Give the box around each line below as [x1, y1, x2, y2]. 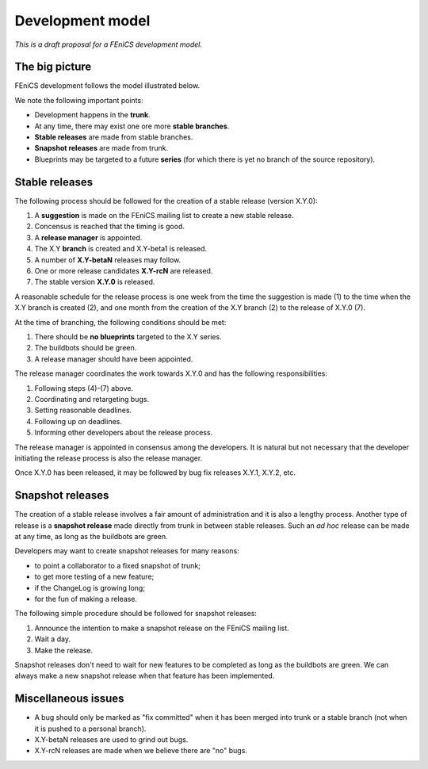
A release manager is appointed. [34, 232, 143, 242]
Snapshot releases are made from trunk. [34, 143, 169, 153]
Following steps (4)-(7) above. [34, 383, 134, 392]
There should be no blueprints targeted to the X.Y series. [34, 332, 222, 341]
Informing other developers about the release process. [34, 428, 213, 438]
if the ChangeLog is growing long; [34, 583, 146, 592]
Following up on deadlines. [34, 416, 123, 426]
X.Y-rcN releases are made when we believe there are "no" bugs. [34, 746, 247, 756]
